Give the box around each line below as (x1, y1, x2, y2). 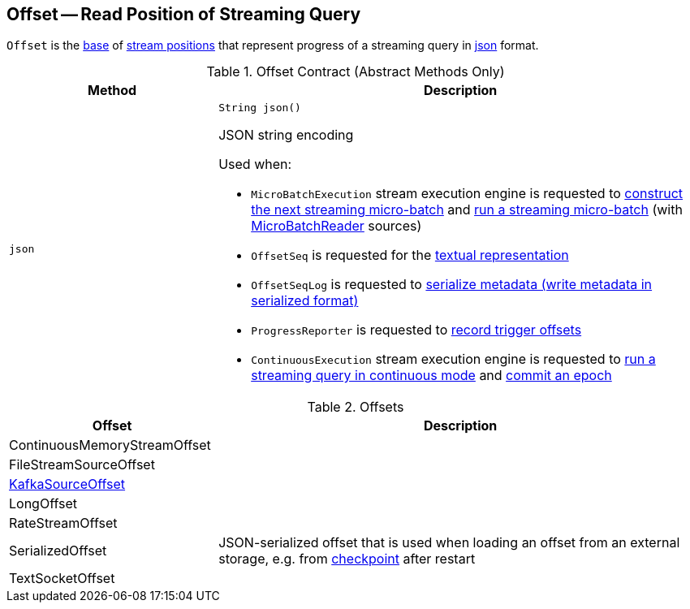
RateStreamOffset (9, 515, 118, 532)
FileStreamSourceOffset (9, 456, 155, 473)
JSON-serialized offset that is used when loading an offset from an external (218, 534, 680, 551)
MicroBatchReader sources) (251, 218, 422, 235)
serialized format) (251, 292, 359, 309)
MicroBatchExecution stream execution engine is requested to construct (251, 185, 684, 202)
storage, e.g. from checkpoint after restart (218, 551, 476, 568)
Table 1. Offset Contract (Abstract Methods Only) (206, 63, 505, 80)
